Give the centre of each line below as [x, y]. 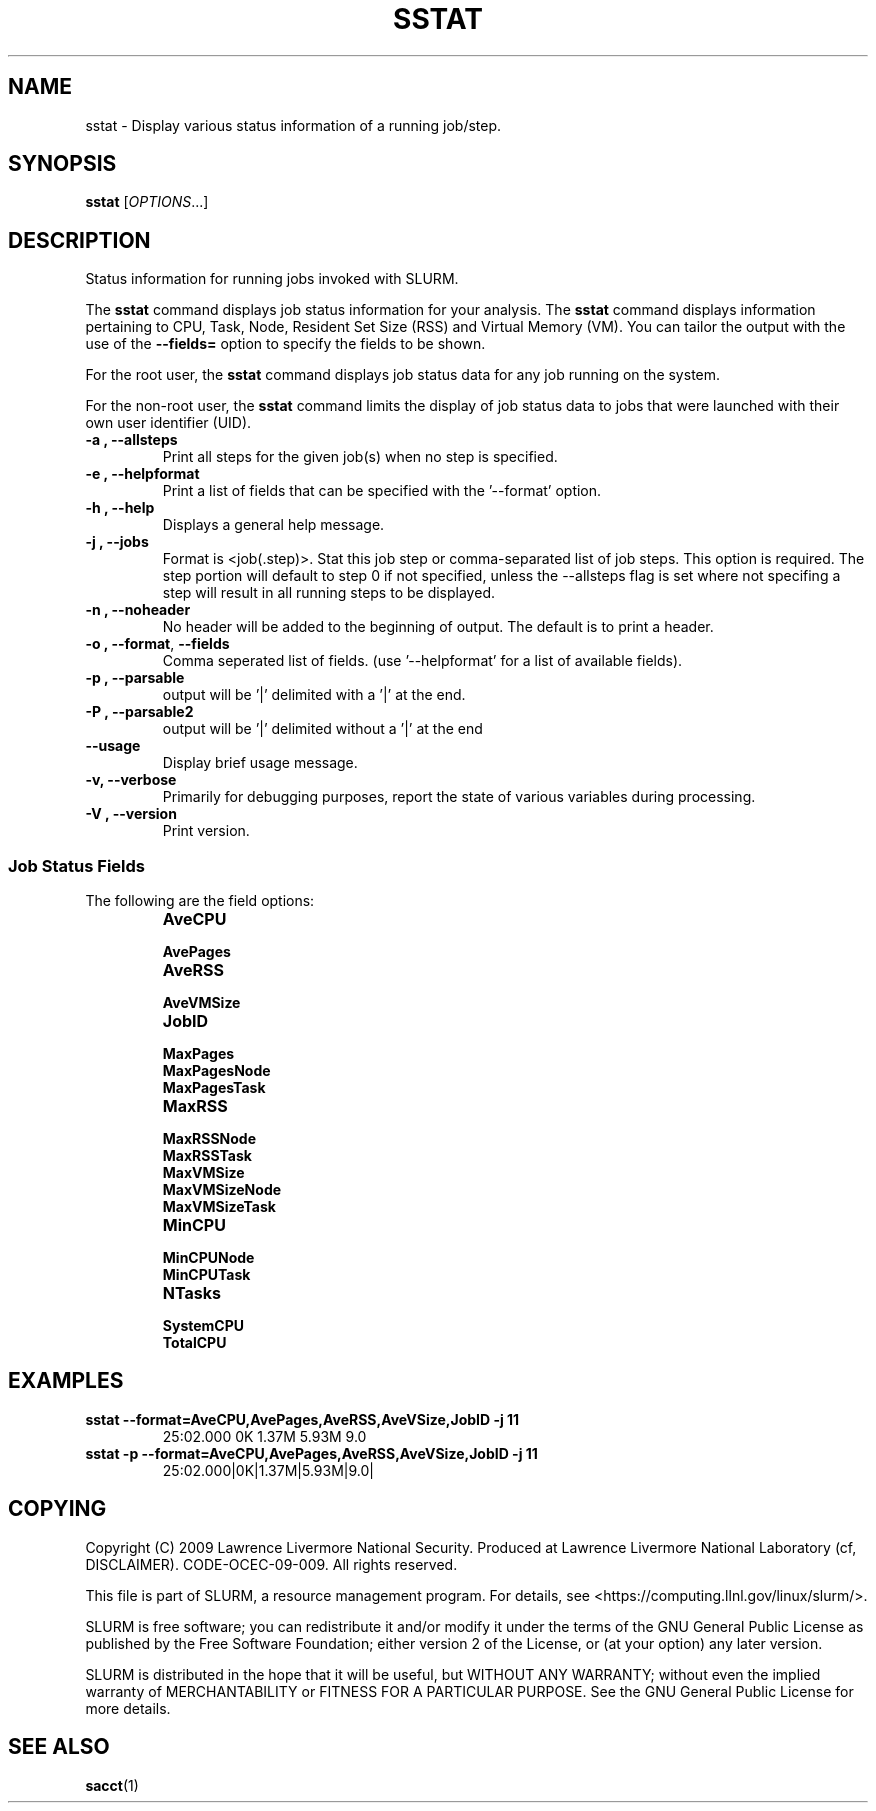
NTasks [191, 1293]
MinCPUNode [208, 1258]
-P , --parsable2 [139, 712]
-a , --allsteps [131, 440]
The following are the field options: [200, 901]
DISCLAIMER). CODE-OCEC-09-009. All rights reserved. [271, 1564]
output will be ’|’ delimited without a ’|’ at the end [322, 729]
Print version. [206, 831]
